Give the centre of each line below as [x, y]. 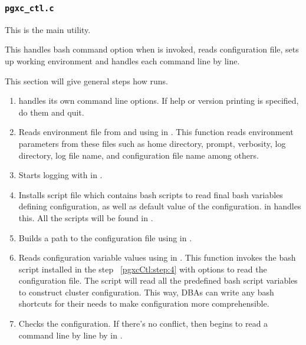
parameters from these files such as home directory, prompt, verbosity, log [152, 143]
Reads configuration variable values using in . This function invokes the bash [157, 257]
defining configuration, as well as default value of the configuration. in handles [160, 206]
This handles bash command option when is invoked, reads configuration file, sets [152, 49]
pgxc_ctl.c [29, 8]
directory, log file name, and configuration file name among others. [139, 155]
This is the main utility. [48, 29]
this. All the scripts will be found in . [86, 217]
